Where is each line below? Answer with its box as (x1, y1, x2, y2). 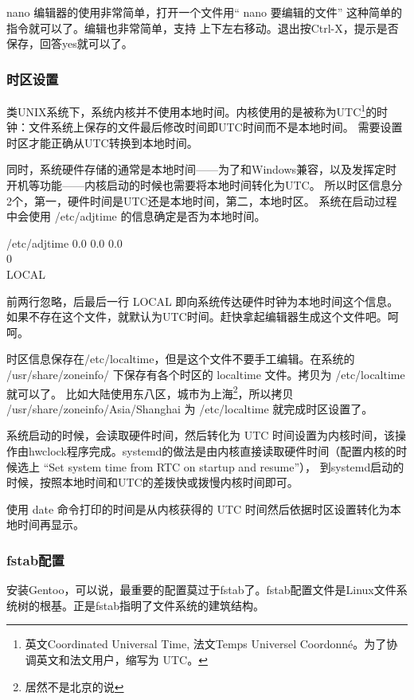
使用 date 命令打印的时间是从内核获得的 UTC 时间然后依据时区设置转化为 (6, 500, 390, 517)
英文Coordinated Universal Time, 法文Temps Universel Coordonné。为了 (25, 635, 387, 652)
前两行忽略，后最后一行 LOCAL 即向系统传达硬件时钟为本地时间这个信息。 (6, 292, 399, 309)
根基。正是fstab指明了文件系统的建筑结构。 (39, 596, 265, 613)
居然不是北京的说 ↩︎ (25, 678, 124, 694)
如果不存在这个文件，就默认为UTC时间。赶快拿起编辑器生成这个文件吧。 (6, 308, 388, 325)
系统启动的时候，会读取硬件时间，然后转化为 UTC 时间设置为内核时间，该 (6, 427, 396, 444)
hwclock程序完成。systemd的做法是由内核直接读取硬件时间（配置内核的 (28, 443, 396, 459)
